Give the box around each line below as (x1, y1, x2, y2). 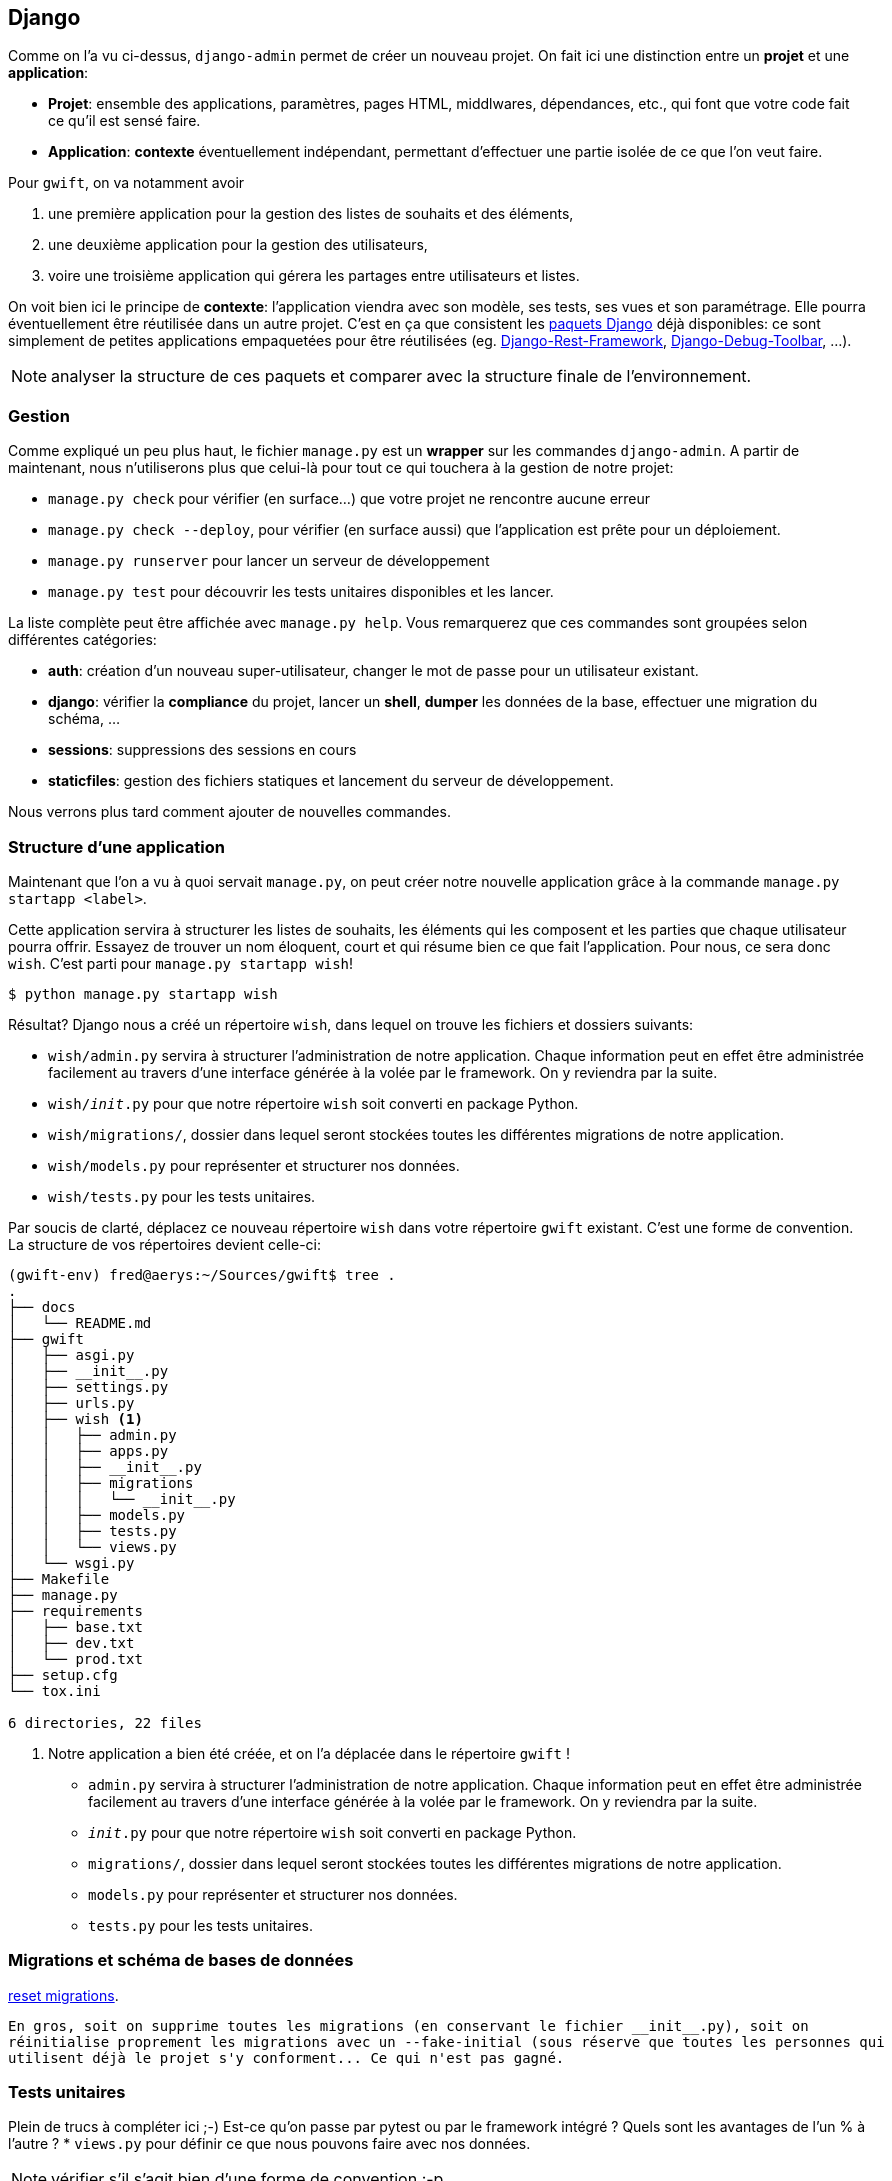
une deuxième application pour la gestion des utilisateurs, (48, 236, 428, 254)
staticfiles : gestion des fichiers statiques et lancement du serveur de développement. (48, 772, 614, 790)
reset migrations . (8, 1986, 119, 2004)
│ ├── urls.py (8, 1394, 135, 1411)
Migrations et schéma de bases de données (8, 1950, 354, 1971)
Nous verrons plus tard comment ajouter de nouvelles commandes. (8, 803, 451, 821)
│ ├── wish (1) (8, 1410, 143, 1427)
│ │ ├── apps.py (8, 1442, 169, 1459)
